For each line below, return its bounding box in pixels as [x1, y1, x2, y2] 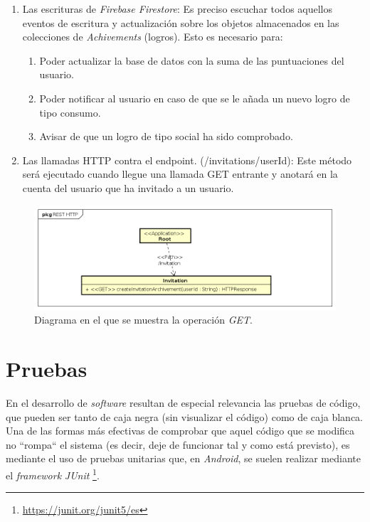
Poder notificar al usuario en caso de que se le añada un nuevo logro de [39, 90, 350, 105]
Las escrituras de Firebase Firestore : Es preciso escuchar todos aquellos [22, 1, 333, 16]
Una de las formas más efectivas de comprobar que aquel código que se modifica [6, 423, 355, 438]
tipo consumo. [39, 105, 101, 119]
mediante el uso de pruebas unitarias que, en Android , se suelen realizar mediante [6, 451, 361, 466]
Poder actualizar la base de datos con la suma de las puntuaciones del [39, 53, 344, 68]
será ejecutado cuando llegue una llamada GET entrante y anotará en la [22, 166, 338, 181]
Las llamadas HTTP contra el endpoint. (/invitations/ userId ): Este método [22, 152, 352, 167]
